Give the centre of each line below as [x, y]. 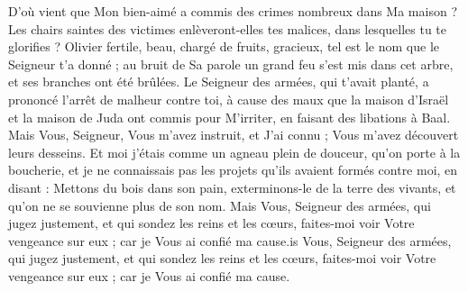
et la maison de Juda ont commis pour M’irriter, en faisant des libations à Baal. [229, 117]
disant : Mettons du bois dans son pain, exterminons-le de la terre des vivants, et [232, 187]
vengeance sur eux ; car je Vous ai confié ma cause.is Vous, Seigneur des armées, [230, 240]
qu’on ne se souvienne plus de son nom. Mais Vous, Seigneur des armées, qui [220, 205]
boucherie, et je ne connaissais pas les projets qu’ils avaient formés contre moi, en [233, 170]
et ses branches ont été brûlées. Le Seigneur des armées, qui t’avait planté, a [219, 82]
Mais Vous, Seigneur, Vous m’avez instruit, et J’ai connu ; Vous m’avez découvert [234, 135]
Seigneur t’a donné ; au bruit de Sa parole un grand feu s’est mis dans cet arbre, [231, 64]
